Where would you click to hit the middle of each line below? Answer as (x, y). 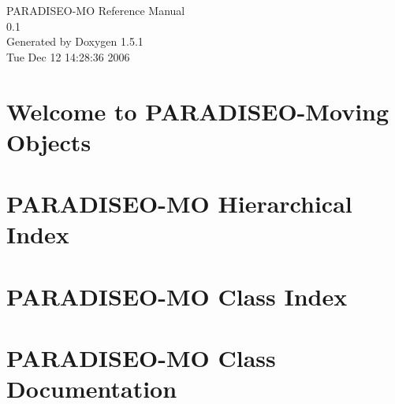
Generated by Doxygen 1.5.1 (75, 41)
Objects (49, 141)
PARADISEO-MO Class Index (177, 296)
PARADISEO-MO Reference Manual (96, 10)
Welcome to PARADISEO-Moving (198, 111)
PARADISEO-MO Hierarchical (179, 204)
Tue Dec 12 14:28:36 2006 (68, 56)
